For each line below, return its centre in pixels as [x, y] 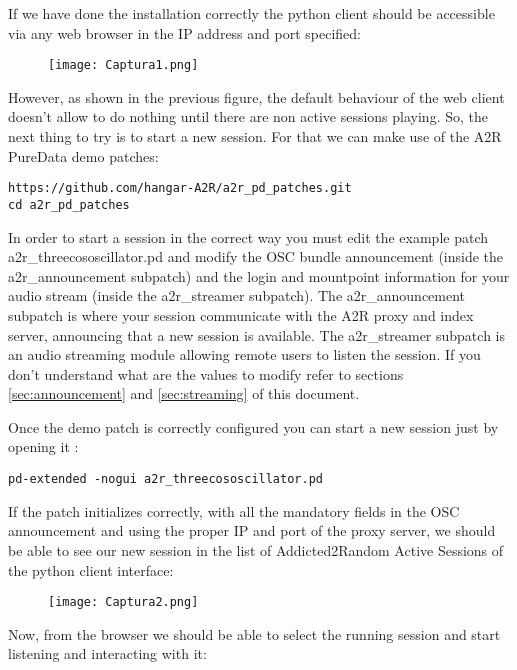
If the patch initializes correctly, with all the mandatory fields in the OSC [234, 510]
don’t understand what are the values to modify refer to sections [206, 373]
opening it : [43, 446]
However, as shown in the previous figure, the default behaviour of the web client [256, 96]
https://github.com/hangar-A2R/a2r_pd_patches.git [180, 188]
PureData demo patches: [83, 155]
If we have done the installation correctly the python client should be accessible [251, 13]
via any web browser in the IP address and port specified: [184, 32]
